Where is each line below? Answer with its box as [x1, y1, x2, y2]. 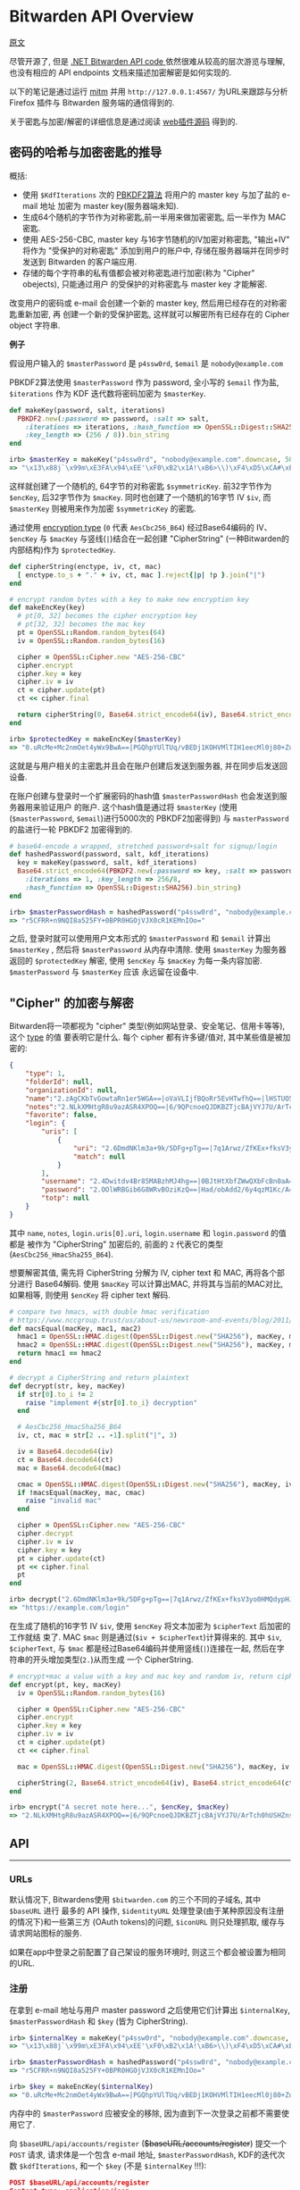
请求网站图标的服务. [9, 1927, 83, 1939]
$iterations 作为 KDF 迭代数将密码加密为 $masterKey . [9, 388, 206, 398]
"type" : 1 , [25, 1069, 66, 1078]
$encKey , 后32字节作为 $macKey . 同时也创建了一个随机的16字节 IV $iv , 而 [9, 491, 271, 502]
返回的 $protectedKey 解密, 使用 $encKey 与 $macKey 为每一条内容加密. [9, 956, 262, 966]
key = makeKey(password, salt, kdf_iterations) [17, 858, 198, 867]
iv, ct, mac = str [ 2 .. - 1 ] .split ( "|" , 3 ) [17, 1431, 178, 1440]
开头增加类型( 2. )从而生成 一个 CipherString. [32, 1654, 194, 1665]
